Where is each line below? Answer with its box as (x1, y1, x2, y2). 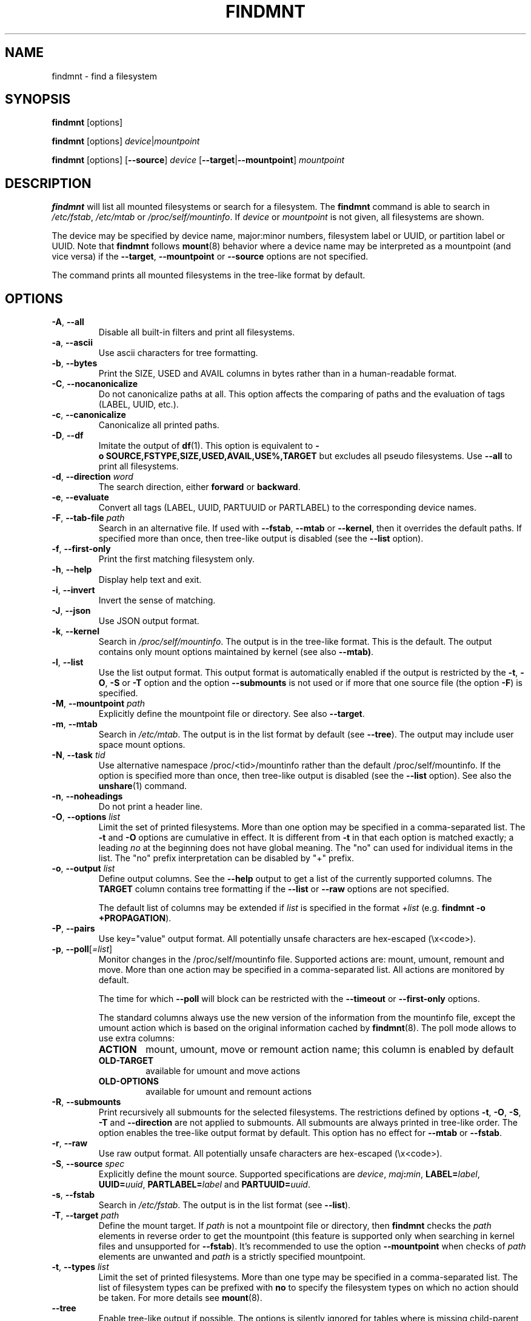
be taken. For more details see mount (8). (98, 1292, 262, 1303)
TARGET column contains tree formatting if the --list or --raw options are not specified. (98, 884, 449, 895)
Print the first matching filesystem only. (98, 554, 255, 565)
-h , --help (52, 564, 92, 575)
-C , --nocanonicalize (52, 378, 138, 389)
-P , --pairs (52, 923, 95, 934)
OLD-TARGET (98, 1055, 154, 1066)
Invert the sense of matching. (98, 595, 216, 606)
